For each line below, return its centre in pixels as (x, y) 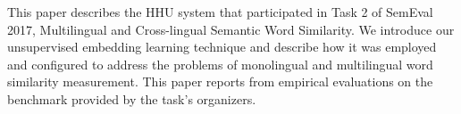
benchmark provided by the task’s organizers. (132, 98)
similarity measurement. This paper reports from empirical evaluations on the (220, 81)
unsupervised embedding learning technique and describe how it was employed (222, 47)
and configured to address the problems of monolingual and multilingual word (220, 64)
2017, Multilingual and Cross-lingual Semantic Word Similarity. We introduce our (231, 29)
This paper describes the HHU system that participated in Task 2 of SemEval (220, 12)
